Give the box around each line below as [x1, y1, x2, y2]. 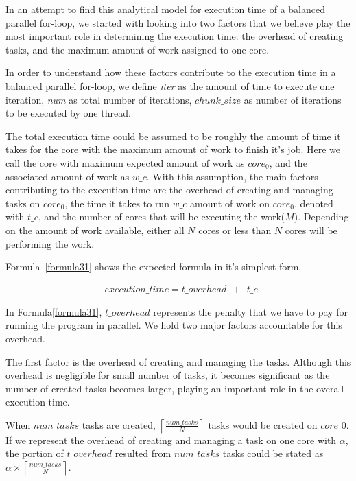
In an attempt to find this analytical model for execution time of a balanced [5, 2, 326, 16]
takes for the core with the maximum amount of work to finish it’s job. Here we [5, 142, 341, 156]
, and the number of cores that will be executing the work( [38, 209, 285, 224]
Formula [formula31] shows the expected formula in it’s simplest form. [5, 259, 302, 274]
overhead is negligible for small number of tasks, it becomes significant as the [5, 368, 330, 382]
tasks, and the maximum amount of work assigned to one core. [5, 42, 270, 56]
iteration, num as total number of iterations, [5, 92, 192, 106]
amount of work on [190, 196, 270, 210]
